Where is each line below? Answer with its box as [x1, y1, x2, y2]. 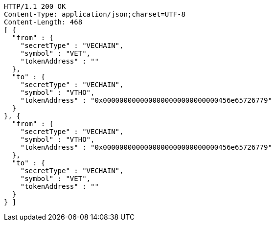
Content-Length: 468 [4, 18, 83, 26]
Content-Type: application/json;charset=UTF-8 [4, 10, 185, 18]
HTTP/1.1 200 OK [4, 2, 66, 10]
